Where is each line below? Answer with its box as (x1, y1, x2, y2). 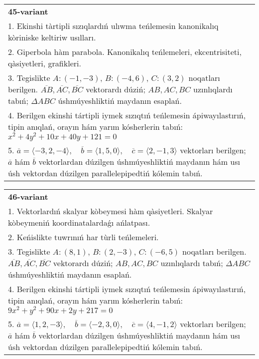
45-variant (8, 5, 48, 17)
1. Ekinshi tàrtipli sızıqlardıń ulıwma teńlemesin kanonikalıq (8, 20, 219, 31)
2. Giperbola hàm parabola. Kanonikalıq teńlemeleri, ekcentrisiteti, (8, 46, 242, 57)
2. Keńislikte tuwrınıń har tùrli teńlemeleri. (8, 231, 159, 243)
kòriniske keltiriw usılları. (8, 31, 96, 43)
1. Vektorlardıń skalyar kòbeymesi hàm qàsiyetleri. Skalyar (8, 205, 213, 217)
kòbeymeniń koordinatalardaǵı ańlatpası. (8, 216, 150, 228)
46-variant (8, 190, 48, 202)
